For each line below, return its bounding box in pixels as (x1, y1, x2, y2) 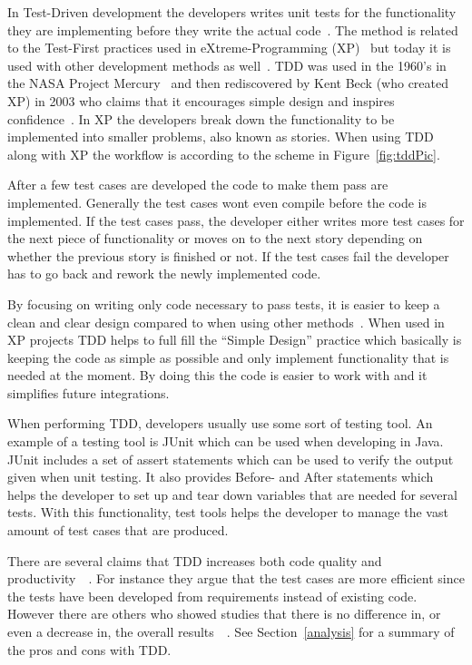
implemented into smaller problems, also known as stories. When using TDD (7, 127, 434, 146)
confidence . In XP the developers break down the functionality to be (7, 109, 395, 128)
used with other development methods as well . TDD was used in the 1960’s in (7, 55, 447, 74)
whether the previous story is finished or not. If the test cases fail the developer (7, 246, 449, 265)
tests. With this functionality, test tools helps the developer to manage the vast (7, 503, 448, 522)
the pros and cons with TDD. (7, 640, 172, 659)
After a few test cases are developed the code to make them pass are (7, 175, 388, 194)
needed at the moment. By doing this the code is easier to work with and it (7, 366, 428, 385)
